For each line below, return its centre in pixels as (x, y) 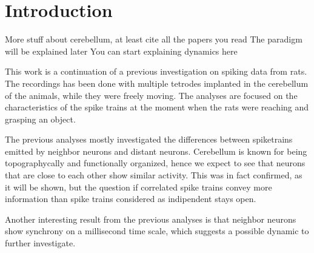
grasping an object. (40, 119)
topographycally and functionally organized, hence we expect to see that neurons (155, 163)
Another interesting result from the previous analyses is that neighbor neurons (151, 219)
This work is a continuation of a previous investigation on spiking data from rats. (156, 71)
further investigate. (40, 243)
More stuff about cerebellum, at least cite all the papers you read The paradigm (154, 39)
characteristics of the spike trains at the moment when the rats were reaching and (157, 107)
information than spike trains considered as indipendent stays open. (131, 199)
